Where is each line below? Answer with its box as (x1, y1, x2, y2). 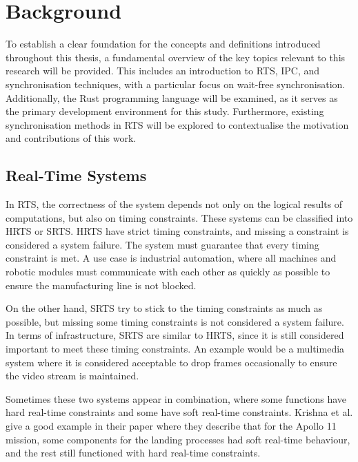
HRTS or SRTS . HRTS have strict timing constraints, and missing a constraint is (6, 224, 349, 238)
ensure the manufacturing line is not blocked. (6, 277, 197, 292)
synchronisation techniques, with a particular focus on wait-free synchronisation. (6, 76, 346, 91)
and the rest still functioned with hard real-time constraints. (6, 445, 261, 460)
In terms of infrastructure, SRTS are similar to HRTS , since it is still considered (6, 328, 344, 342)
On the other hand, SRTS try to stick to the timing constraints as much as (6, 301, 323, 315)
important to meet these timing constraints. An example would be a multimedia (6, 342, 345, 356)
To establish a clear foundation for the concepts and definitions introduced (6, 36, 321, 51)
